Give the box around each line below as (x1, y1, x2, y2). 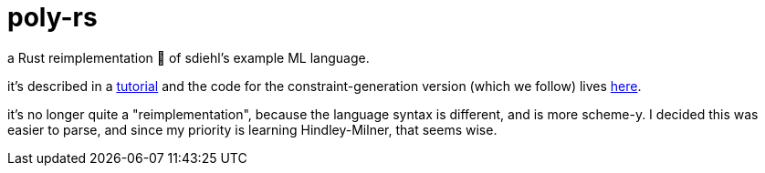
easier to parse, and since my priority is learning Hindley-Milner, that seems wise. (7, 121, 498, 137)
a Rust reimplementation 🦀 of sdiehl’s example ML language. (7, 49, 370, 66)
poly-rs (7, 2, 98, 33)
